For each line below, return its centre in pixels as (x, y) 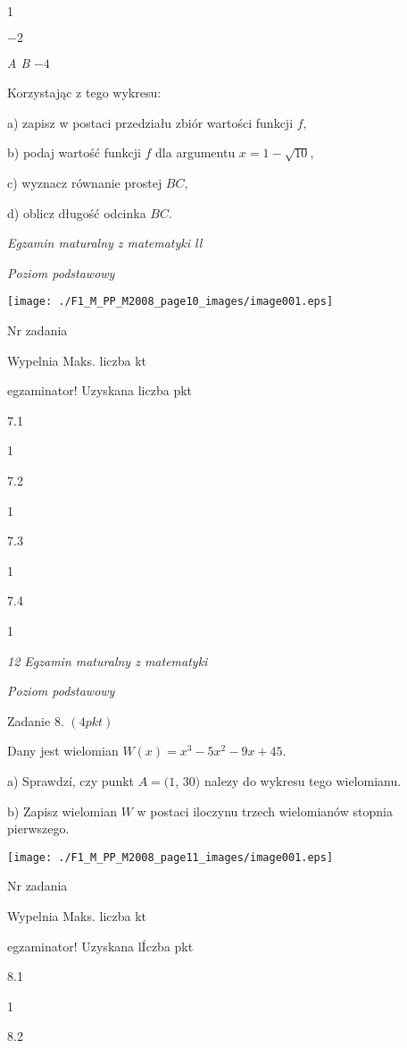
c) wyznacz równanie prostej (85, 182)
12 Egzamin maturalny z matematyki (108, 660)
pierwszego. (38, 828)
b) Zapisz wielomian (62, 811)
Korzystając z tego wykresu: (84, 93)
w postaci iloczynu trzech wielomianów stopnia (265, 811)
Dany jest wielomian (63, 751)
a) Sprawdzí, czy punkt (71, 780)
